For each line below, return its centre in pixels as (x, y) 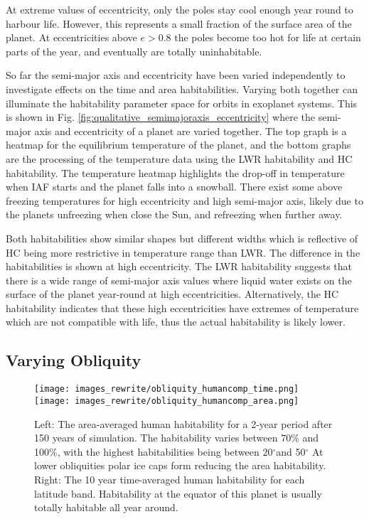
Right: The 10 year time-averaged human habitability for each (170, 479)
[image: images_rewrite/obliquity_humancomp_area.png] (167, 401)
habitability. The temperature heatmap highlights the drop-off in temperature (175, 172)
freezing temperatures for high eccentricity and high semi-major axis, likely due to (184, 200)
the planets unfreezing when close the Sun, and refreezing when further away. (174, 214)
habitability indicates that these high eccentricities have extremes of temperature (182, 307)
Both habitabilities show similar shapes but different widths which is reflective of (182, 238)
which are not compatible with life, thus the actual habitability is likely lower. (176, 322)
